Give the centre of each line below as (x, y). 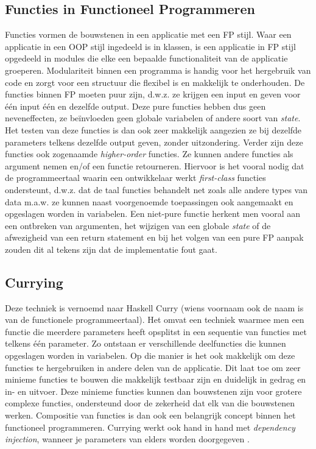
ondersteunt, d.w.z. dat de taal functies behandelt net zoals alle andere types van (156, 189)
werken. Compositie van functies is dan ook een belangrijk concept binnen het (150, 415)
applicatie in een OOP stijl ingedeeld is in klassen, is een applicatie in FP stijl (150, 46)
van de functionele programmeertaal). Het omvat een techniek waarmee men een (155, 320)
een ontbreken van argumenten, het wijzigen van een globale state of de (138, 225)
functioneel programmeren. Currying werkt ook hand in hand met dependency (150, 427)
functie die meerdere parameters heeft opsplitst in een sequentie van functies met (156, 331)
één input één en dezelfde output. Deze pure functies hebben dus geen (135, 106)
